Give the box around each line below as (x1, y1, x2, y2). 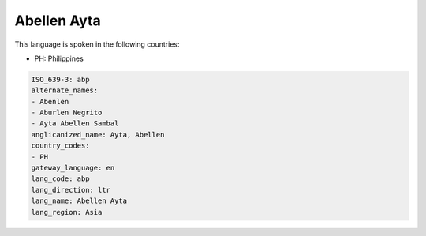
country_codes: (31, 141, 90, 150)
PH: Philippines (34, 54, 84, 63)
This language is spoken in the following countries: (14, 39, 180, 49)
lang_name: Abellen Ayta (31, 197, 128, 205)
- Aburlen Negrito (31, 108, 103, 118)
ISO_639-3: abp (31, 75, 90, 84)
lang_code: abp (31, 174, 90, 183)
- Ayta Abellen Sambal (31, 119, 119, 128)
